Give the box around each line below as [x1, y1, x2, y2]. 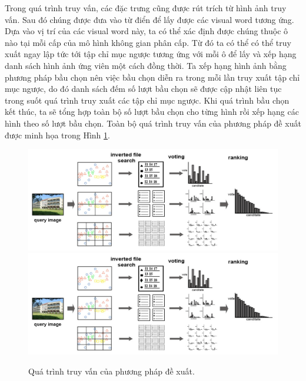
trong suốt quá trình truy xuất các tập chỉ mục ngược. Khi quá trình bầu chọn [5, 94, 290, 106]
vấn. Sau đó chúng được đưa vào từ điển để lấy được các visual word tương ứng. [5, 13, 294, 25]
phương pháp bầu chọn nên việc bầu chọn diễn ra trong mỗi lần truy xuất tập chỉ [5, 71, 300, 83]
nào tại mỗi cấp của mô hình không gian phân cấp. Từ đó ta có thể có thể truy [5, 36, 291, 48]
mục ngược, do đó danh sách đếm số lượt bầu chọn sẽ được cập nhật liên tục [5, 82, 282, 95]
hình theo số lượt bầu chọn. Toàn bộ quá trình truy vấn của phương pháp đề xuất [5, 117, 301, 129]
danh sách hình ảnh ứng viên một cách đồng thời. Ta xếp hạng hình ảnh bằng [5, 59, 287, 71]
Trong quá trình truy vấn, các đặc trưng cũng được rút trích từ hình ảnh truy [5, 2, 287, 14]
